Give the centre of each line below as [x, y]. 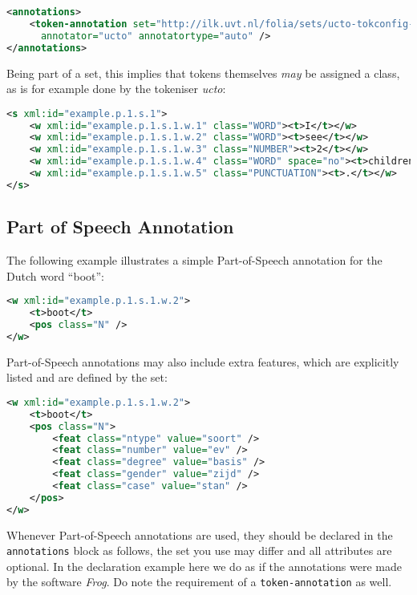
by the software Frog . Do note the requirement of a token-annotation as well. [199, 582]
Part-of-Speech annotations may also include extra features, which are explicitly [203, 361]
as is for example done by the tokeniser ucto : [116, 89]
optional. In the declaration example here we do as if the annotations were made [204, 566]
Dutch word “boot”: [55, 275]
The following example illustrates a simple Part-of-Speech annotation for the [194, 260]
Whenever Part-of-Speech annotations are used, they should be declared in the [200, 534]
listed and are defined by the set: [87, 377]
